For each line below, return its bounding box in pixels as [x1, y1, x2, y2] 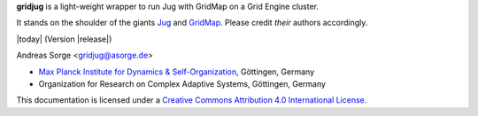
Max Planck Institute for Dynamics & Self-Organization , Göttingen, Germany [38, 66, 314, 77]
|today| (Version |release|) [16, 34, 112, 44]
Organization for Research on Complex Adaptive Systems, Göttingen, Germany [38, 78, 327, 89]
